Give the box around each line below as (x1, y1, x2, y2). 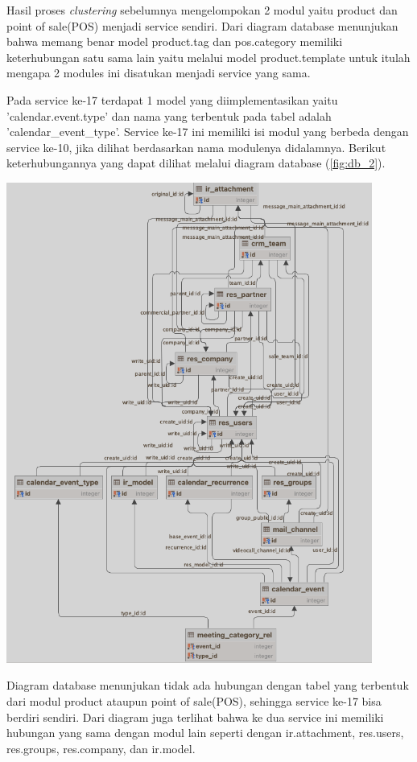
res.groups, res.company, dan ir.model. (6, 739, 196, 756)
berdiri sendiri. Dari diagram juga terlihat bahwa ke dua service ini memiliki (6, 708, 384, 725)
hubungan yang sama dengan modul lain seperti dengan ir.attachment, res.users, (6, 724, 404, 741)
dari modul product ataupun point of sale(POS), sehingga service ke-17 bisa (6, 693, 382, 709)
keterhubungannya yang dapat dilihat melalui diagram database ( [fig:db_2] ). (6, 154, 386, 171)
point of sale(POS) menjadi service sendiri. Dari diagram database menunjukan (6, 17, 398, 34)
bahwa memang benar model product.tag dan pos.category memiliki (6, 33, 343, 50)
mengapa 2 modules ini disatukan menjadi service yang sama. (6, 64, 311, 81)
